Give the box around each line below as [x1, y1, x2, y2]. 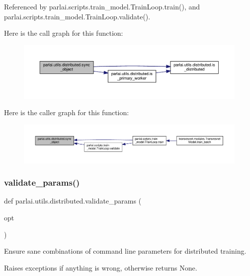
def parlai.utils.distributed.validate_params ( [4, 196, 142, 206]
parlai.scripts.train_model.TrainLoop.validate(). [4, 11, 151, 21]
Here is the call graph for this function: [4, 28, 123, 38]
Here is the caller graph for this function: [4, 107, 129, 118]
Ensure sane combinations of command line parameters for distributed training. [4, 246, 247, 256]
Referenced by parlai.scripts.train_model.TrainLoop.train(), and [4, 1, 200, 11]
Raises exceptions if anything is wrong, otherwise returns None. [4, 262, 197, 273]
